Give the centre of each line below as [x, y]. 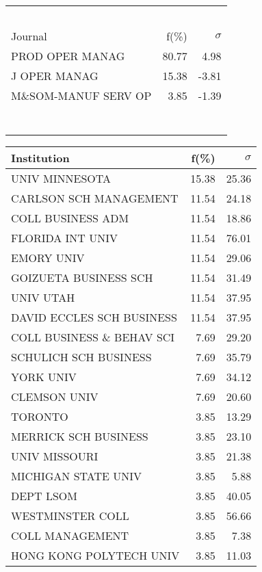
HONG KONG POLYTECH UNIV [95, 555]
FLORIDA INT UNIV [64, 238]
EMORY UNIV [48, 258]
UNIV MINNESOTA [61, 178]
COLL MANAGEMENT [70, 535]
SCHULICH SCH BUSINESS [81, 357]
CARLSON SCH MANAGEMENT [95, 198]
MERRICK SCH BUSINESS [80, 436]
